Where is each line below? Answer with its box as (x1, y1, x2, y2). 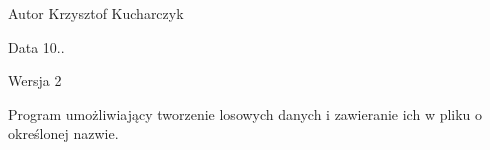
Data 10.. (8, 36, 65, 57)
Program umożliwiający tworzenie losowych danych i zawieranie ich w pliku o (8, 103, 483, 124)
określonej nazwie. (8, 123, 119, 144)
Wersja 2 (8, 70, 62, 91)
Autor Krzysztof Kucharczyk (8, 3, 184, 23)
